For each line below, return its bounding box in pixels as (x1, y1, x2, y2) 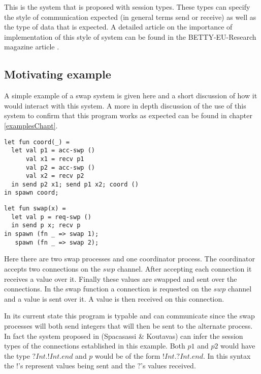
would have (220, 340, 255, 351)
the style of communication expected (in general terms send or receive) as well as (4, 11, 256, 22)
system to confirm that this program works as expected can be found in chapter (4, 110, 253, 121)
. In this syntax (203, 350, 251, 361)
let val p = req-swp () (11, 213, 91, 221)
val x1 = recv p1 (25, 155, 84, 163)
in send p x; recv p (11, 222, 81, 229)
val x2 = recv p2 (25, 172, 84, 180)
